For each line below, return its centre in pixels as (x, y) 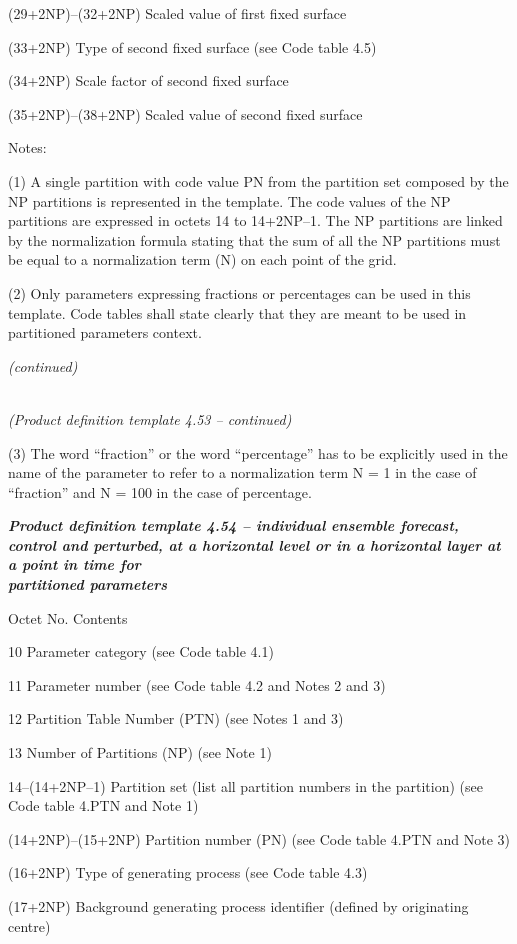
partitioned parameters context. (105, 332)
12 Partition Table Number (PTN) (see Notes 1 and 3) (176, 718)
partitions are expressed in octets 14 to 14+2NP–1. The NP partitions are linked (255, 220)
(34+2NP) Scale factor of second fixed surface (148, 80)
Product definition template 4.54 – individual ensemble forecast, (233, 525)
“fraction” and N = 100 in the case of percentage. (160, 491)
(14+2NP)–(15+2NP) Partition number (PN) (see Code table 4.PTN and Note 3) (259, 838)
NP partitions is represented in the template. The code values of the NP (229, 200)
